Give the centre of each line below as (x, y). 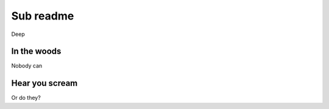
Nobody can (27, 66)
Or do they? (26, 98)
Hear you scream (44, 83)
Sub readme (43, 16)
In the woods (36, 51)
